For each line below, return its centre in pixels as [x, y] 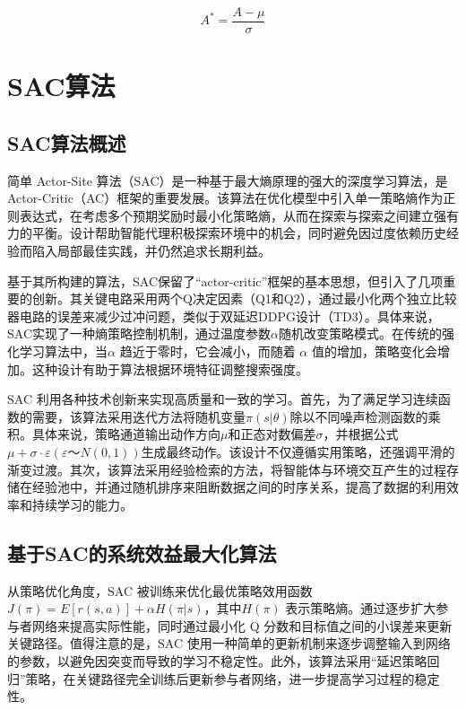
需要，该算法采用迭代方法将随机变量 [138, 416]
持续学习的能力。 [82, 504]
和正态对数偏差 [272, 434]
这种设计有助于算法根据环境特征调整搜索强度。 [170, 368]
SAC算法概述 [67, 142]
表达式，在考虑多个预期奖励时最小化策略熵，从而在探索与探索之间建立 [226, 215]
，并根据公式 [361, 434]
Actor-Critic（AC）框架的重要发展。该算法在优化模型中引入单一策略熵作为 [225, 198]
